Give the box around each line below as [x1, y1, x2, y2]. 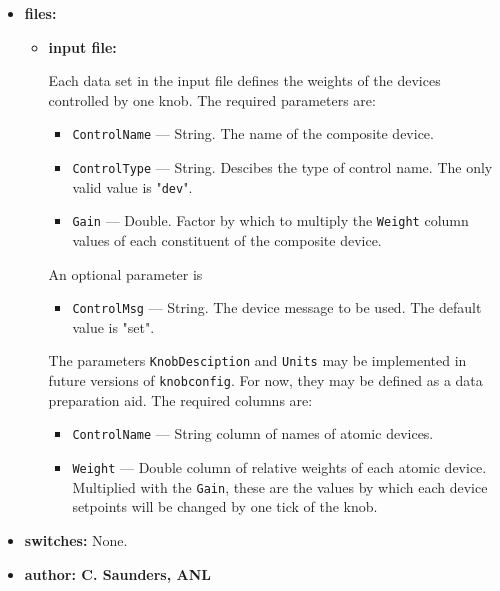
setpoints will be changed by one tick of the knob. [72, 496, 378, 517]
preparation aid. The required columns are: [48, 389, 313, 410]
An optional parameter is [48, 263, 203, 284]
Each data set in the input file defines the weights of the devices [48, 70, 441, 91]
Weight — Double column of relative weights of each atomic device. [72, 457, 487, 477]
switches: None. [24, 529, 128, 550]
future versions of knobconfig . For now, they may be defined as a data [48, 370, 483, 391]
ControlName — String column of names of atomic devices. [72, 423, 434, 444]
